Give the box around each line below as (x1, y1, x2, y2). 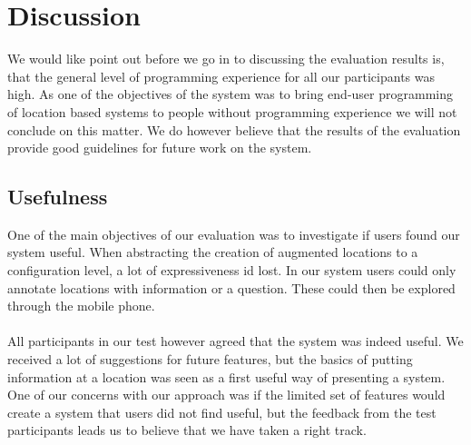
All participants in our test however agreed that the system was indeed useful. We (7, 331, 464, 351)
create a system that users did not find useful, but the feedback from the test (7, 402, 437, 421)
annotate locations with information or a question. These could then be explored (7, 278, 456, 297)
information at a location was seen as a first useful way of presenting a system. (7, 367, 446, 386)
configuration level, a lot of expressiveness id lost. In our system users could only (7, 261, 456, 280)
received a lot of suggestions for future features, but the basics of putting (7, 350, 413, 369)
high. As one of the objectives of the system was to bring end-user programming (7, 84, 453, 104)
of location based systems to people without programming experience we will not (7, 102, 457, 121)
